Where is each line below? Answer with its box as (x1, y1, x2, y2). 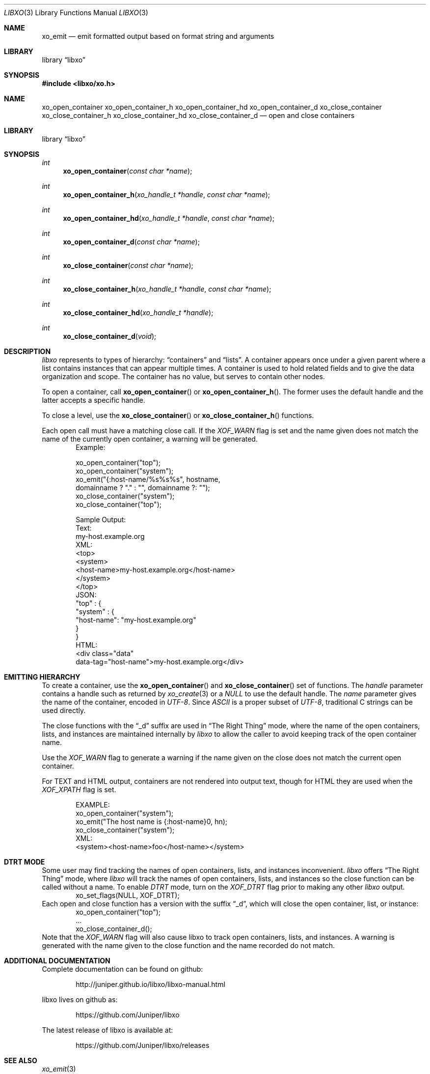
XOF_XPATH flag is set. (42, 785, 116, 794)
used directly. (42, 706, 86, 715)
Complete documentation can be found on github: (42, 965, 203, 973)
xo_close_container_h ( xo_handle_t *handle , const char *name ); (63, 285, 271, 293)
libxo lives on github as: (42, 995, 118, 1004)
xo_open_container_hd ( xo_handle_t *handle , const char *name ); (63, 214, 274, 222)
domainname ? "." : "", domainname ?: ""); (76, 483, 210, 492)
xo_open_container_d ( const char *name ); (63, 238, 200, 246)
